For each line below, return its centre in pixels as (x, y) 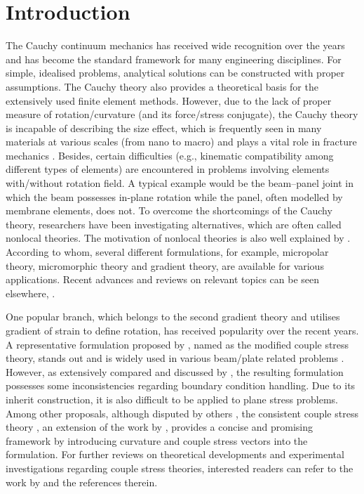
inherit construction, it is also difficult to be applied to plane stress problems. (172, 399)
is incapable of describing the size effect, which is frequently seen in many (164, 128)
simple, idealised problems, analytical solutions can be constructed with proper (175, 73)
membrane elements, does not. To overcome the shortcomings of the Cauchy (169, 210)
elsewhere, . (31, 293)
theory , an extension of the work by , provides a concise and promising (159, 427)
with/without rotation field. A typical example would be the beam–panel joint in (180, 183)
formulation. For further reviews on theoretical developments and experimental (175, 454)
